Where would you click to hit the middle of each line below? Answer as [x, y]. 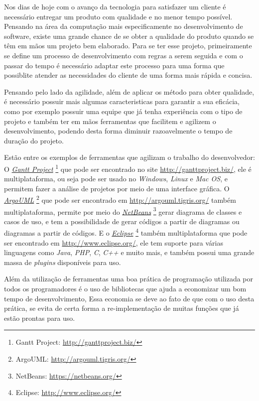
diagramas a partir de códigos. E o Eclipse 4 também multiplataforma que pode [126, 232]
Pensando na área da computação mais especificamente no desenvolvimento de [124, 26]
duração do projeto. [34, 140]
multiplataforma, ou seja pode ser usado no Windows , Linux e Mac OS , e [116, 179]
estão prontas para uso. [40, 318]
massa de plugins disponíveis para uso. [63, 262]
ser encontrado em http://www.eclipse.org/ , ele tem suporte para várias [114, 242]
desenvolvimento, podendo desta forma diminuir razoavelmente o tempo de [118, 131]
